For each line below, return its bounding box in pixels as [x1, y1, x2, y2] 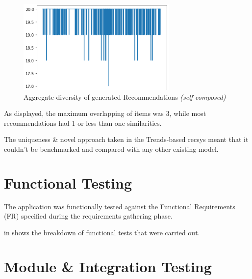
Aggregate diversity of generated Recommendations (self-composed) [24, 91, 226, 102]
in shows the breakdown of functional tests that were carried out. [4, 227, 200, 237]
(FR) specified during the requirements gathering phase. [4, 211, 173, 221]
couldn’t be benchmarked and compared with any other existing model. [4, 143, 219, 154]
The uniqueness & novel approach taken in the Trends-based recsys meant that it [4, 134, 249, 144]
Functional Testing [4, 172, 132, 193]
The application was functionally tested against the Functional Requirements [4, 201, 235, 211]
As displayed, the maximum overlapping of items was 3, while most [4, 108, 206, 118]
